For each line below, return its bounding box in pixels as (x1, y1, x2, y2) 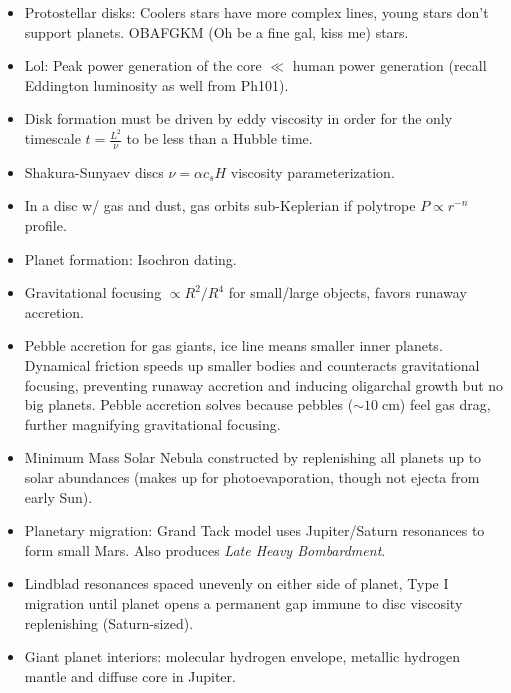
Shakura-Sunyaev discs (24, 161, 164, 182)
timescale (24, 128, 81, 149)
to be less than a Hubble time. (126, 128, 313, 149)
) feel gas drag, (399, 394, 491, 415)
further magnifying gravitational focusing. (24, 413, 281, 434)
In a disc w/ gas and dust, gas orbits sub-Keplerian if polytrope (24, 195, 416, 216)
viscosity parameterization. (230, 161, 395, 182)
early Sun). (24, 486, 93, 507)
